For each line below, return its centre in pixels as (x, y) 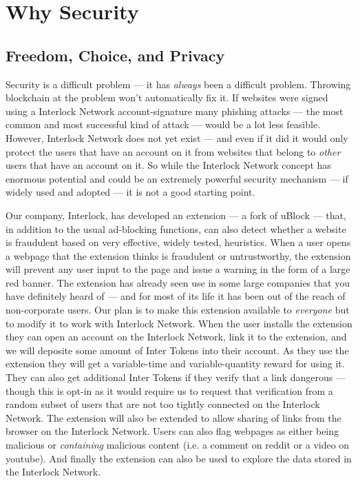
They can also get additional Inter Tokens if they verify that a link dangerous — (176, 377)
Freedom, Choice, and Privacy (115, 55)
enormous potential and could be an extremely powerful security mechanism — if (177, 178)
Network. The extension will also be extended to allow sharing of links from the (173, 417)
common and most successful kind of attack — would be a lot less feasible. (163, 124)
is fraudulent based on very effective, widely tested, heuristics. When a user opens (178, 242)
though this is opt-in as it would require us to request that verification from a (169, 390)
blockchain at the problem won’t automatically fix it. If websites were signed (167, 98)
